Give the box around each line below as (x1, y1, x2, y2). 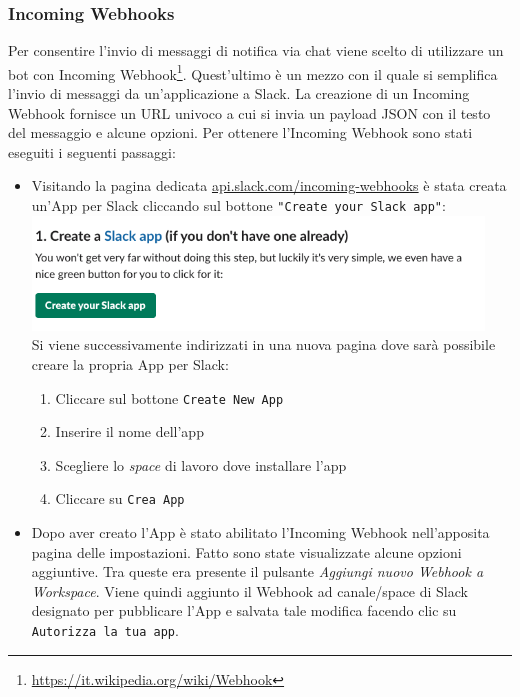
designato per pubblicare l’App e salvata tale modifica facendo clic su (31, 600, 457, 621)
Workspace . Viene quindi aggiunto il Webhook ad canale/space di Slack (31, 580, 468, 601)
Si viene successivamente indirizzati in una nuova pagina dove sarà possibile (31, 334, 496, 355)
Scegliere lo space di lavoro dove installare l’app (55, 454, 347, 475)
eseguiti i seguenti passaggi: (8, 141, 176, 162)
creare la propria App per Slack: (31, 353, 229, 374)
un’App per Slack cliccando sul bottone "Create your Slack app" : (31, 195, 446, 216)
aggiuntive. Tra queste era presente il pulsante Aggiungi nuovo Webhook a (31, 561, 484, 582)
